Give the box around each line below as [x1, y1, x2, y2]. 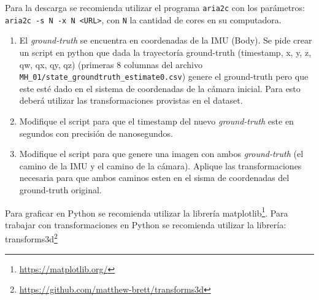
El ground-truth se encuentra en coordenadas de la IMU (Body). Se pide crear [19, 34, 312, 47]
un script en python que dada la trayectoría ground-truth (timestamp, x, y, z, [19, 45, 312, 58]
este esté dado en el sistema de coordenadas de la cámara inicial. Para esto [19, 82, 301, 94]
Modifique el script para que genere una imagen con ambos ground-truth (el [19, 147, 304, 160]
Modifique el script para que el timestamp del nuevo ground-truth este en [19, 114, 294, 127]
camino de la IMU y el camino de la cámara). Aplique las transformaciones [19, 159, 302, 172]
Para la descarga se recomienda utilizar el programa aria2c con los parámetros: [5, 1, 306, 13]
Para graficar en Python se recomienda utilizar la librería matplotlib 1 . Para [5, 204, 288, 219]
